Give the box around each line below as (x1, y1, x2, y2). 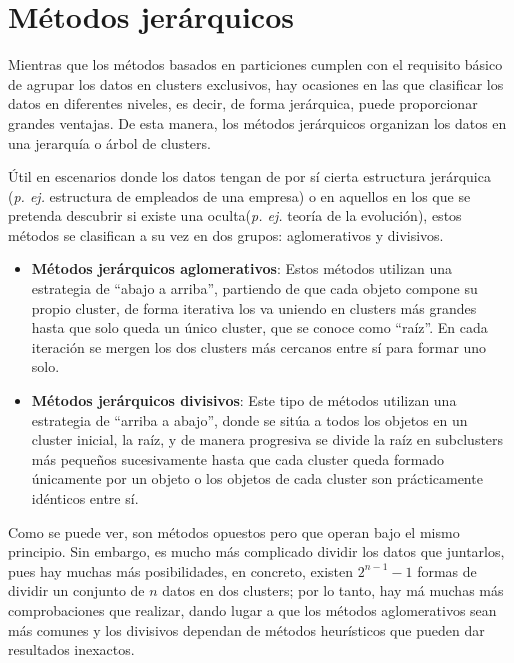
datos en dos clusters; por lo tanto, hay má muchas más (162, 580, 504, 601)
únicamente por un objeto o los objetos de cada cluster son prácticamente (31, 468, 483, 489)
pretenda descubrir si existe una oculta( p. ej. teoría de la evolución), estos (8, 205, 462, 226)
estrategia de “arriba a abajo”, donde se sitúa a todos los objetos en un (31, 409, 468, 430)
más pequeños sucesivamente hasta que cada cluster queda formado (31, 448, 445, 469)
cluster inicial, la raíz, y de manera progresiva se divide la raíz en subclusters (31, 429, 504, 450)
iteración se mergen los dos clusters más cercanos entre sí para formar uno (31, 336, 487, 357)
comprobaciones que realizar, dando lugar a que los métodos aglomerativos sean (8, 599, 497, 620)
